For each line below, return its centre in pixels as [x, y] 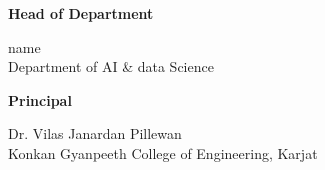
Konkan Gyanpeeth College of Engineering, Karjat [163, 152]
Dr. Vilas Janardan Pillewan [95, 133]
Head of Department [81, 13]
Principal [40, 99]
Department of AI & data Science [111, 66]
